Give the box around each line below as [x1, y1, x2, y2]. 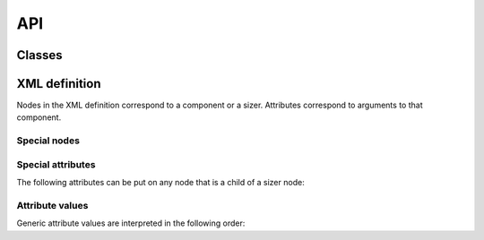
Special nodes [16, 134, 81, 147]
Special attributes [16, 158, 96, 170]
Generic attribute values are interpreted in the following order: [16, 218, 246, 228]
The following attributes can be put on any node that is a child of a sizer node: [16, 177, 305, 188]
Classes [16, 47, 63, 63]
